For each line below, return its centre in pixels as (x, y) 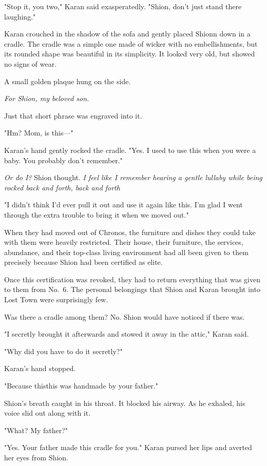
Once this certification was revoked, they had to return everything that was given (132, 279)
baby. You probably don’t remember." (63, 160)
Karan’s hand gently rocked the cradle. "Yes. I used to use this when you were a (130, 150)
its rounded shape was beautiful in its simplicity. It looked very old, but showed (130, 54)
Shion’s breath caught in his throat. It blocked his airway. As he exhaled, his (125, 403)
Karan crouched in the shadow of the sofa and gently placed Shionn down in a (127, 34)
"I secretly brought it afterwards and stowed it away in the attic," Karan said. (127, 334)
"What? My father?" (36, 430)
